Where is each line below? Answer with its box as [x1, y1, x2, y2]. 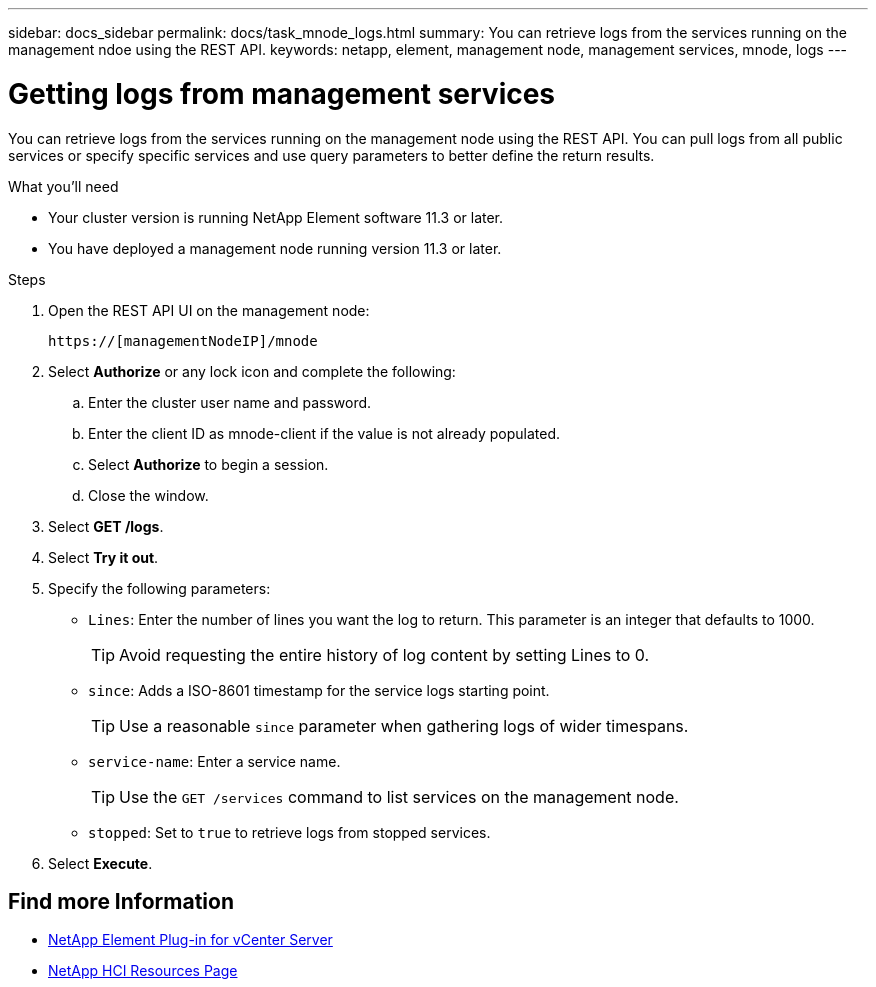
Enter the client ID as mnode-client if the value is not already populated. [88, 424, 560, 442]
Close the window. [88, 486, 209, 504]
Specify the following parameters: [48, 579, 271, 597]
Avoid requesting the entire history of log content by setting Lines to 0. [119, 644, 650, 665]
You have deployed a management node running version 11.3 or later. [48, 239, 502, 257]
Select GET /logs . [48, 517, 164, 535]
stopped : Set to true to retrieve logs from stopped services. [88, 823, 491, 841]
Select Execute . [48, 854, 153, 872]
